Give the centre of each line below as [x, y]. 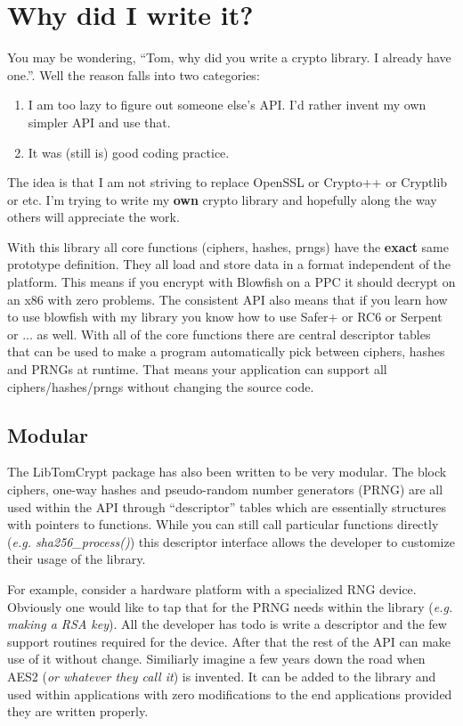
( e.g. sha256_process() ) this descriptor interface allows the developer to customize [231, 541]
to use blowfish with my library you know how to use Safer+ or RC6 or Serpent [225, 317]
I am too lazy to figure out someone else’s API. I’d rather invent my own [227, 105]
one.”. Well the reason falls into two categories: [134, 74]
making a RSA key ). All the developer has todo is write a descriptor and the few [227, 624]
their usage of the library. [77, 559]
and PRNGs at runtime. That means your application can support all [197, 369]
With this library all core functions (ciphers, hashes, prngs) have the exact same [228, 246]
